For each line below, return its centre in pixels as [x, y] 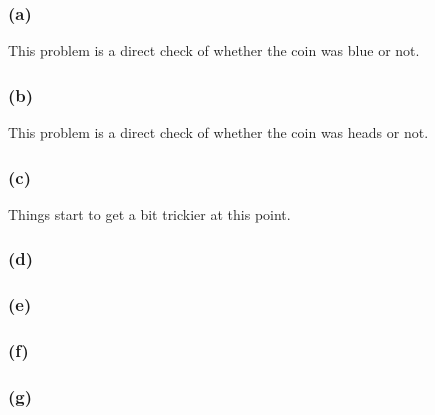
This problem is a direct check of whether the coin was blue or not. [214, 50]
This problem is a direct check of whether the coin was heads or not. [218, 132]
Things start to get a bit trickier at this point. [149, 213]
